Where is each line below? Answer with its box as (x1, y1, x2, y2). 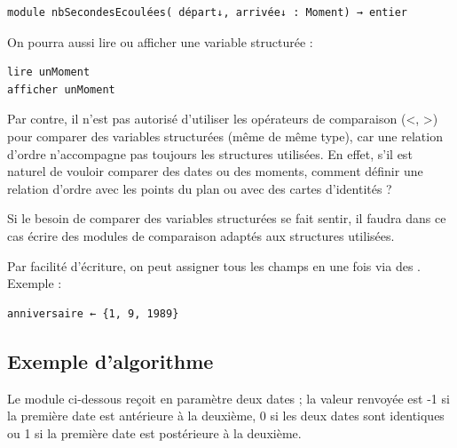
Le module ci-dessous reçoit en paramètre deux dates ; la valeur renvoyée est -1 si (7, 388, 450, 407)
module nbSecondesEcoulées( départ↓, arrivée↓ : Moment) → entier (7, 6, 408, 19)
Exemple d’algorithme (7, 347, 214, 374)
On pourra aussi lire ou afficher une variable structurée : (7, 32, 313, 51)
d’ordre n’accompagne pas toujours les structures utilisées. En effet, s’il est (7, 144, 413, 163)
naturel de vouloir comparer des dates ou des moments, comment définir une (7, 162, 423, 180)
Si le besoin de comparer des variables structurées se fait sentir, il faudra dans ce (7, 209, 446, 228)
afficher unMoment (7, 83, 115, 96)
